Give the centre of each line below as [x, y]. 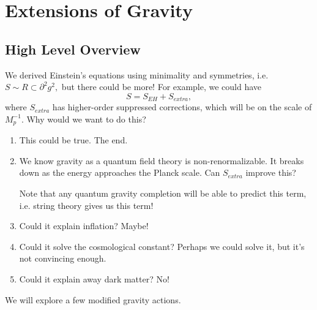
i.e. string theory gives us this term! [86, 205]
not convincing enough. [63, 258]
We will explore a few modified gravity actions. [93, 299]
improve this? [271, 172]
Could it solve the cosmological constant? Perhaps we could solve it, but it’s [162, 246]
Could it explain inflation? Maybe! [84, 226]
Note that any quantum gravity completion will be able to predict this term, [163, 193]
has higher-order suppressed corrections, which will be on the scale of [182, 107]
